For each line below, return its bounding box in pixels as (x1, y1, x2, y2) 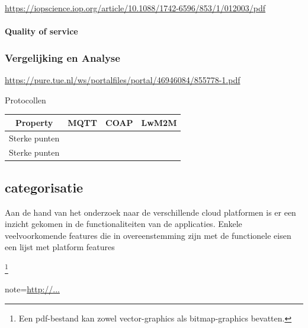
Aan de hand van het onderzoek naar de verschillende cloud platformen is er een (5, 206, 296, 218)
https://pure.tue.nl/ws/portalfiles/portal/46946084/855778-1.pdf (5, 74, 240, 86)
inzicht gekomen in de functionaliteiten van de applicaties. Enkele (5, 217, 242, 230)
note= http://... (5, 283, 60, 295)
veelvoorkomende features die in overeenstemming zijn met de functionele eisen (5, 229, 291, 241)
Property (15, 116, 53, 128)
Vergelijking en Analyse (5, 50, 120, 65)
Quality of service (5, 25, 78, 37)
